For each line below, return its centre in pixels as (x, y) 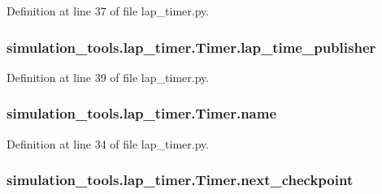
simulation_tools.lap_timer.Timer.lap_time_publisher (191, 47)
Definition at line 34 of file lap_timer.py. (108, 143)
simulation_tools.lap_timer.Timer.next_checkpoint (180, 180)
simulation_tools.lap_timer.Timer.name (142, 113)
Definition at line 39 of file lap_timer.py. (108, 77)
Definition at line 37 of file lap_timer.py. (108, 11)
